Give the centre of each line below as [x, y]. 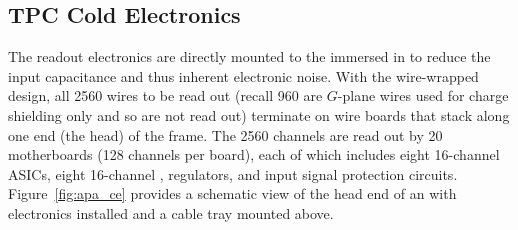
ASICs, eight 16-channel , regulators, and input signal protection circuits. [233, 173]
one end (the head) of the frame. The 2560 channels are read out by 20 [225, 134]
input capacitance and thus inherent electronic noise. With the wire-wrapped [243, 75]
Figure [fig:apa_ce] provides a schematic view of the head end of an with [232, 193]
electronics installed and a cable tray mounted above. [171, 212]
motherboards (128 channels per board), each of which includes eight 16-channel [254, 154]
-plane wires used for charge [423, 95]
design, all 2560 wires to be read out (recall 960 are [165, 95]
